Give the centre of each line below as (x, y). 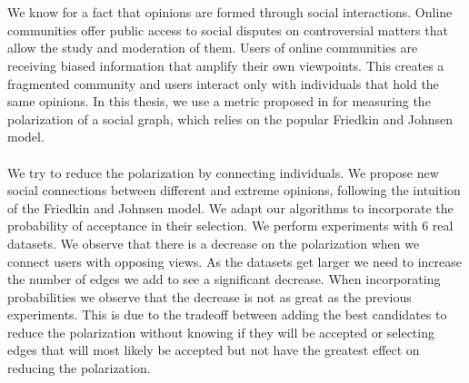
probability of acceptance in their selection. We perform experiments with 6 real (230, 226)
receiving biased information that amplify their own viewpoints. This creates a (226, 65)
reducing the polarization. (79, 368)
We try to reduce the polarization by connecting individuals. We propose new (223, 172)
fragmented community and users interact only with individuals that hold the (223, 83)
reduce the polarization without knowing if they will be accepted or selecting (221, 332)
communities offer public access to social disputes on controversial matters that (228, 29)
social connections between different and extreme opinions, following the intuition (234, 190)
